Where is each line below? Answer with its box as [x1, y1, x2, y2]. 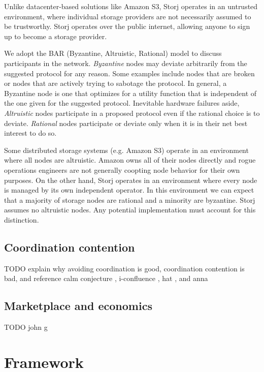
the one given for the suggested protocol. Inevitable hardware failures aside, [4, 98, 240, 108]
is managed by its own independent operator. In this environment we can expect [4, 184, 254, 195]
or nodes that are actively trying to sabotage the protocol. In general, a [4, 78, 227, 88]
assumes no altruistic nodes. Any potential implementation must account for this [4, 204, 256, 215]
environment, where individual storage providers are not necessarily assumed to [4, 11, 251, 21]
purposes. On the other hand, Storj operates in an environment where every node [4, 174, 257, 185]
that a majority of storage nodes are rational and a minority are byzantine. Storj [4, 194, 255, 205]
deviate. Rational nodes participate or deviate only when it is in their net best [4, 117, 248, 128]
